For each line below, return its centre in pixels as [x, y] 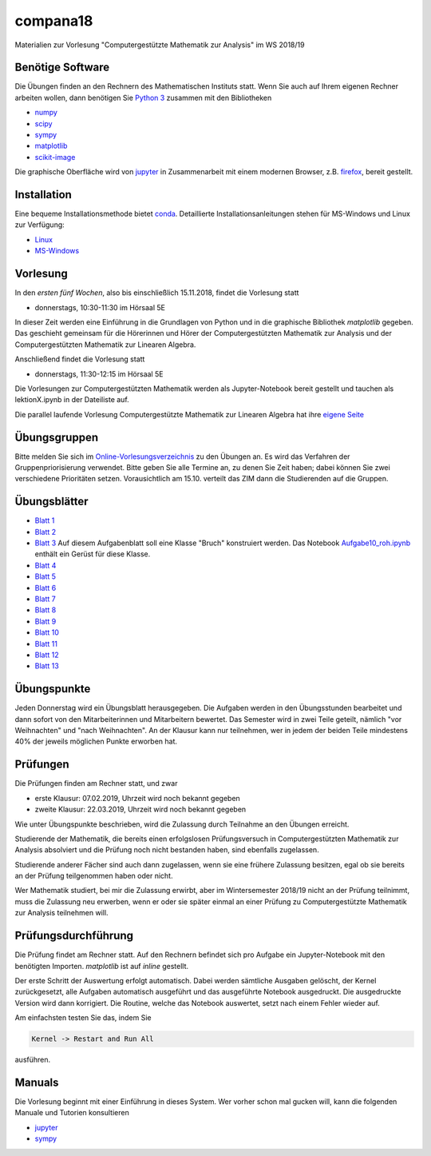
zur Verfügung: [40, 225]
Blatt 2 [45, 532]
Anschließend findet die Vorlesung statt [80, 359]
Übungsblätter [51, 502]
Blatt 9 [45, 621]
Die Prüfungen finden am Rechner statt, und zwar [96, 783]
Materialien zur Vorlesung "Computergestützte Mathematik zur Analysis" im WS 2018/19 [160, 45]
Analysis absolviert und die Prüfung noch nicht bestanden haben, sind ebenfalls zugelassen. [167, 850]
